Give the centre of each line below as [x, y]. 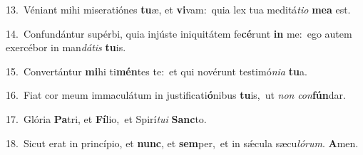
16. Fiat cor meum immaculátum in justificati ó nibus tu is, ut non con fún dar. [176, 95]
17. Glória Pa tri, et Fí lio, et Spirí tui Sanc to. [106, 118]
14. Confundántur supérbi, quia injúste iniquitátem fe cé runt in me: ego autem [179, 33]
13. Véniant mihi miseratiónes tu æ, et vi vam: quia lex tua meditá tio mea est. [178, 9]
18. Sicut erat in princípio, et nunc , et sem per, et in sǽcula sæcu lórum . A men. [182, 143]
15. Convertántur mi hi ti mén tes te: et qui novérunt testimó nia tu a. [157, 71]
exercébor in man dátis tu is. [66, 47]
